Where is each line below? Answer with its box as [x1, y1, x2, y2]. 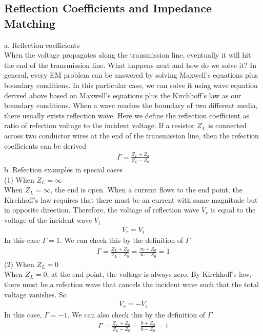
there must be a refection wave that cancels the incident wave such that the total [4, 278, 259, 289]
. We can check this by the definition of [59, 235, 184, 245]
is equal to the [210, 204, 256, 215]
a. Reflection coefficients [4, 39, 80, 50]
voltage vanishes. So [4, 289, 67, 299]
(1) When [4, 174, 34, 185]
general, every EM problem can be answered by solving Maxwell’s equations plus [4, 69, 258, 80]
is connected [208, 120, 247, 131]
